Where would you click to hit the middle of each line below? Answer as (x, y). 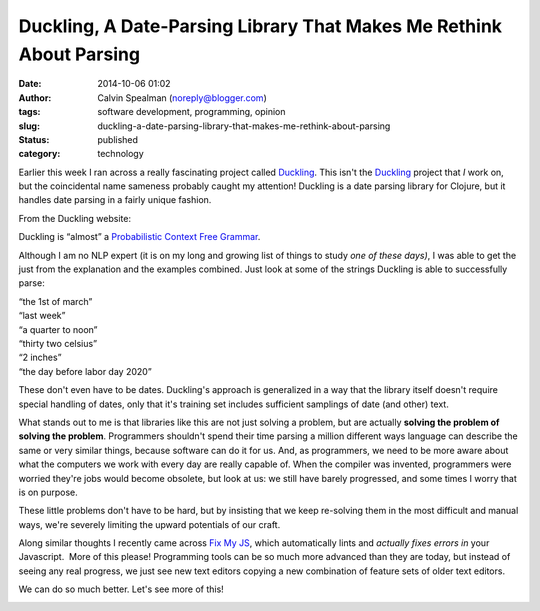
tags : (29, 112)
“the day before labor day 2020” (85, 371)
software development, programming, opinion (191, 112)
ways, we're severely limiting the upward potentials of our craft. (149, 524)
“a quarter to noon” (58, 329)
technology (120, 154)
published (118, 139)
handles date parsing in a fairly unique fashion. (115, 200)
